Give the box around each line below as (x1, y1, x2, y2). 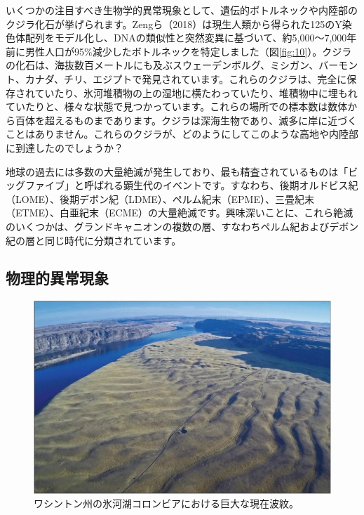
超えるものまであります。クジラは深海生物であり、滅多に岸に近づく (44, 112, 358, 127)
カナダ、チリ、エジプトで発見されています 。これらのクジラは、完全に (25, 71, 347, 86)
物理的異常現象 (6, 267, 109, 289)
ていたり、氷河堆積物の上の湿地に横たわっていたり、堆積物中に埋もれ (34, 85, 358, 100)
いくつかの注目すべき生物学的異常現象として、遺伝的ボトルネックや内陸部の (6, 3, 358, 17)
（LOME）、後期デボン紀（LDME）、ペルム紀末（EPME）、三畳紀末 (6, 191, 314, 206)
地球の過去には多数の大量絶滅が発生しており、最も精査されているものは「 (6, 164, 349, 178)
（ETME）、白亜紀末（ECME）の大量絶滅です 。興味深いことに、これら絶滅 (6, 205, 353, 220)
